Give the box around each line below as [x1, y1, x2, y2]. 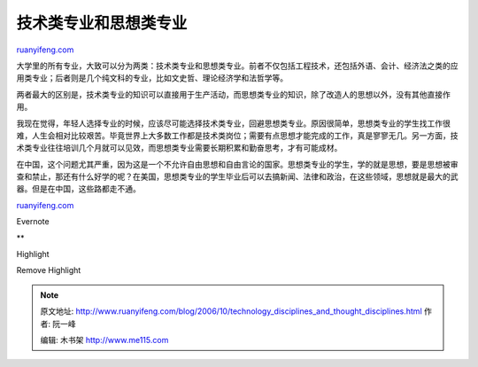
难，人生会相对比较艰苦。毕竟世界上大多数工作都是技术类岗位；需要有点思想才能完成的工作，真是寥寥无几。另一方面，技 [16, 129, 459, 141]
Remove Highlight [16, 265, 81, 276]
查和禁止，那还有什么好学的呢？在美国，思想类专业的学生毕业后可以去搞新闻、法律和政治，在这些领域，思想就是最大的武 [16, 171, 459, 182]
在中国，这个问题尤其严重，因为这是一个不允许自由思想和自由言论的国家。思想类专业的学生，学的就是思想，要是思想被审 [16, 159, 459, 169]
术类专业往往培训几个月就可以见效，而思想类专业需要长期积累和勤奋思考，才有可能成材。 [16, 143, 343, 153]
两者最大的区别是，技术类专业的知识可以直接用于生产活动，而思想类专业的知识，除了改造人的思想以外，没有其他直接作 [16, 89, 451, 99]
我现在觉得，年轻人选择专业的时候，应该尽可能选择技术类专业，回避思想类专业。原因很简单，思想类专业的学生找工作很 [16, 118, 451, 129]
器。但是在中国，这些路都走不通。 [16, 183, 141, 194]
